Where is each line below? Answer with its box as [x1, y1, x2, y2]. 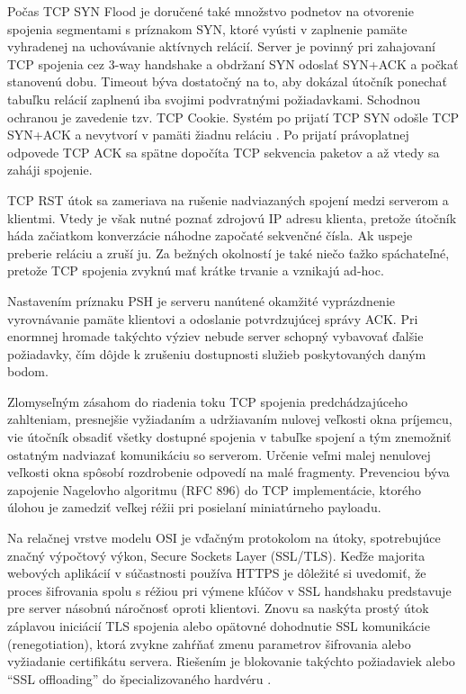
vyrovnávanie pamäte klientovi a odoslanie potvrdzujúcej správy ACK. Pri [7, 309, 418, 328]
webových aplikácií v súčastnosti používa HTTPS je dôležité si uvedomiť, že [7, 563, 426, 582]
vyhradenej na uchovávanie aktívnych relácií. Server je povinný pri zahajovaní [7, 37, 435, 56]
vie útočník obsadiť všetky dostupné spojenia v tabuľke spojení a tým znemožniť [7, 428, 452, 446]
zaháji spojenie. [7, 160, 93, 179]
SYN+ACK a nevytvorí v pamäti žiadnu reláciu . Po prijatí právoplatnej [7, 125, 409, 144]
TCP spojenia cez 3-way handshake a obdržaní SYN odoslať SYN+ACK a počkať [7, 54, 459, 73]
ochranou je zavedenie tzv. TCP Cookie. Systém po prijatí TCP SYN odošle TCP [7, 107, 460, 126]
